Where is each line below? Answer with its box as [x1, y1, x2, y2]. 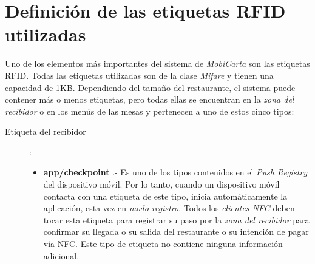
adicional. [43, 249, 80, 262]
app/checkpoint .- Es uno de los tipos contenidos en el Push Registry [43, 166, 308, 178]
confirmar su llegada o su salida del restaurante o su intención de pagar [43, 225, 309, 238]
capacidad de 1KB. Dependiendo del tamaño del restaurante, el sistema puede [5, 81, 296, 93]
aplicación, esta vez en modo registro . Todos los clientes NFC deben [43, 201, 295, 214]
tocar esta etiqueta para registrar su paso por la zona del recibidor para [43, 213, 310, 226]
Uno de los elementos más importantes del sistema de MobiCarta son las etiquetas [5, 57, 310, 70]
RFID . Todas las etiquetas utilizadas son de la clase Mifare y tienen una [5, 69, 274, 81]
